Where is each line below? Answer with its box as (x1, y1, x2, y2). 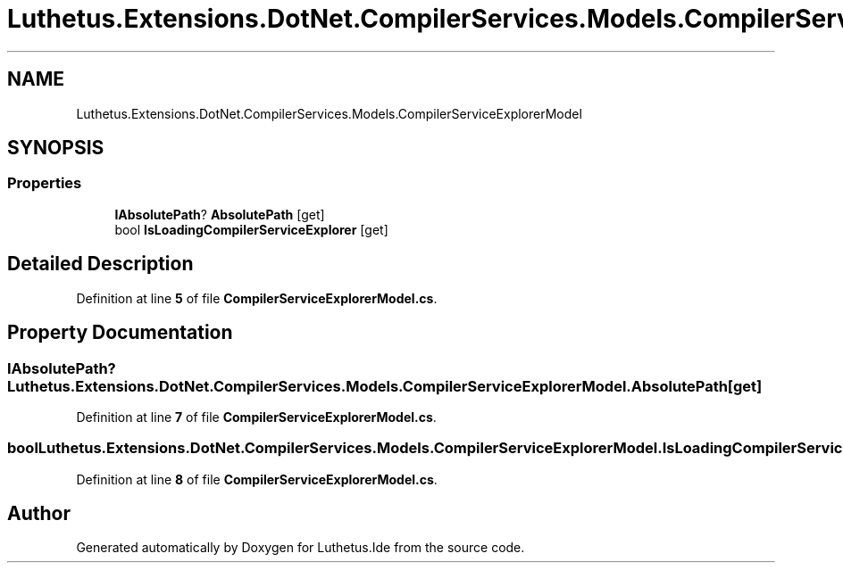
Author (7, 502, 71, 525)
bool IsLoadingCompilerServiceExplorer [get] (114, 221, 388, 237)
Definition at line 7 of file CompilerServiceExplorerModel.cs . (76, 409, 437, 425)
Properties (7, 174, 82, 193)
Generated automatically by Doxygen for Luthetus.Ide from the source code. (76, 540, 525, 556)
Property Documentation (7, 321, 233, 344)
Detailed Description (7, 252, 194, 276)
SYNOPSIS (7, 136, 104, 160)
